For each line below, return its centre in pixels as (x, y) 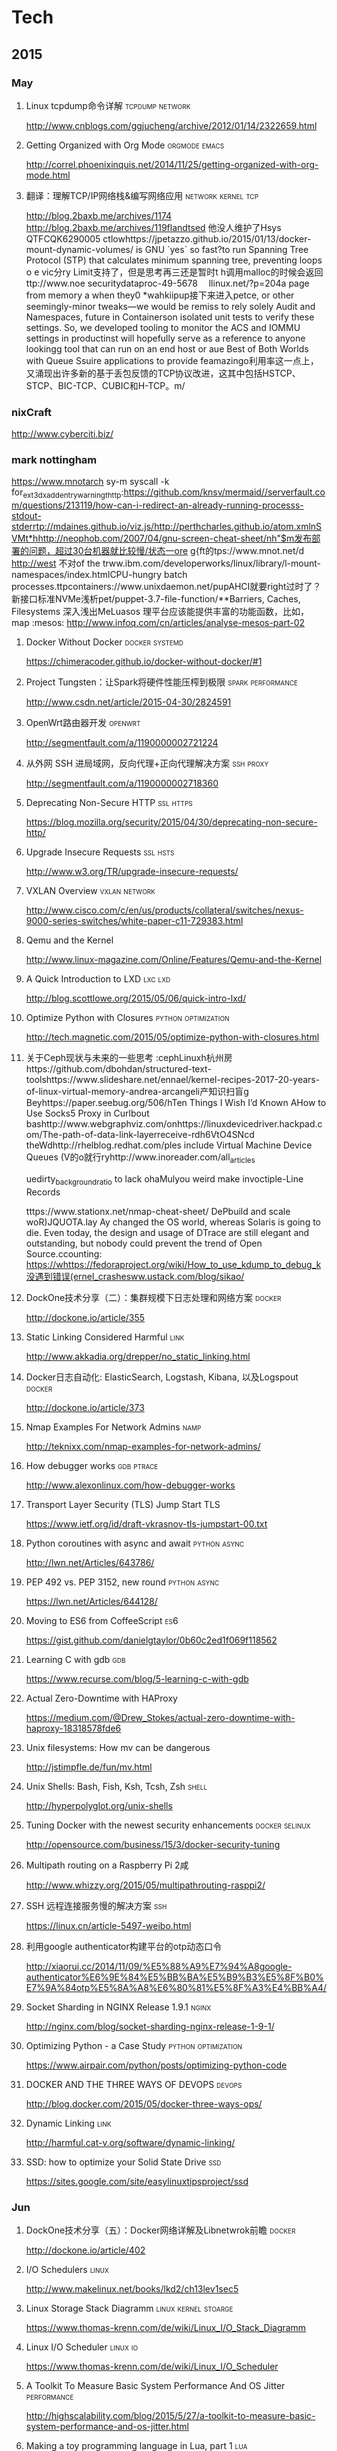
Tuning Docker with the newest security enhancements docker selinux (168, 1825)
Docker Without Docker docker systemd (104, 642)
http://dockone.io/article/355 (85, 1317)
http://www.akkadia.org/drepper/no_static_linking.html (138, 1356)
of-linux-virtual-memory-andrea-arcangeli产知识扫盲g (137, 1092)
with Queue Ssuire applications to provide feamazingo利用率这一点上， (172, 360)
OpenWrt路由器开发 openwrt (83, 723)
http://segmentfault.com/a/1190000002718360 (122, 783)
